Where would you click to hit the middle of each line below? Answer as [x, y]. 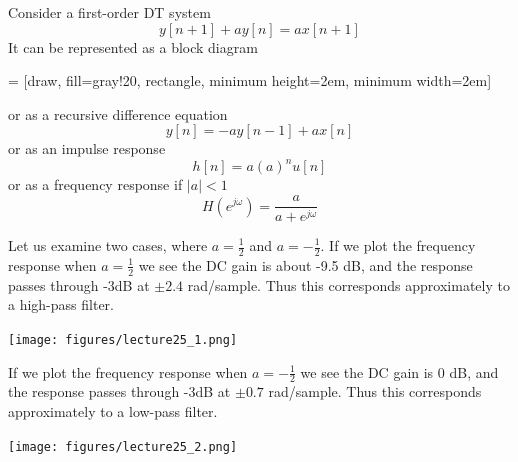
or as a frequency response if [95, 184]
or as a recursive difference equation [118, 113]
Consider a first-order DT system [109, 12]
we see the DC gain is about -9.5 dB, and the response [305, 264]
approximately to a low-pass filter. [113, 410]
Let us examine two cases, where [108, 245]
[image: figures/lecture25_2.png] [123, 446]
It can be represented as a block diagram [133, 46]
